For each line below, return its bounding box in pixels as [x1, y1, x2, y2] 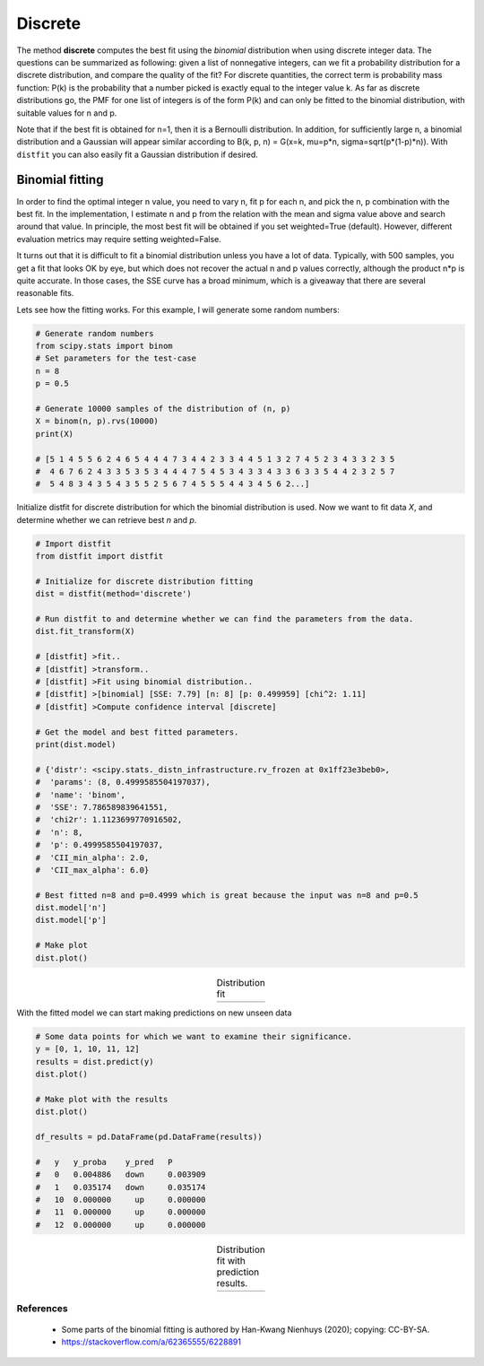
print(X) [35, 429, 74, 439]
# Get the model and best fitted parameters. [35, 727, 239, 737]
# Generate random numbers [35, 328, 154, 338]
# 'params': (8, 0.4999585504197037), [35, 777, 211, 787]
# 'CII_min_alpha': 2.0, [35, 852, 150, 863]
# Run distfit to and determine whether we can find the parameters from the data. [35, 614, 414, 624]
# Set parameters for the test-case [35, 353, 197, 363]
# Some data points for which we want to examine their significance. [35, 1031, 353, 1041]
